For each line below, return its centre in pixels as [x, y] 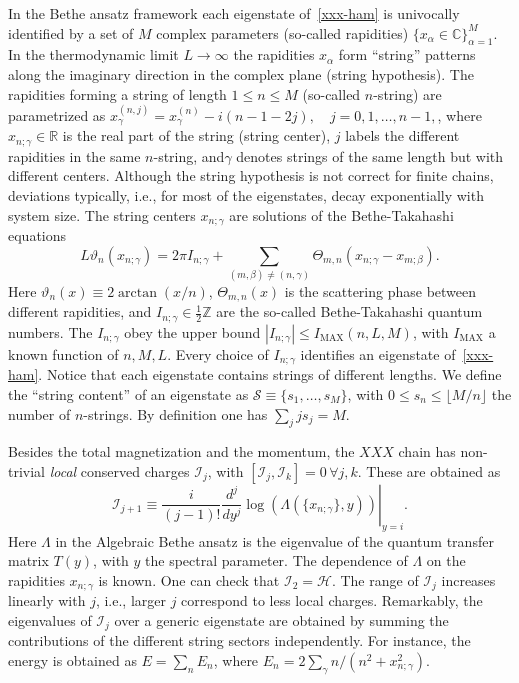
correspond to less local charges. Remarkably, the [332, 600]
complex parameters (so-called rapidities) [282, 32]
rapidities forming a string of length [117, 93]
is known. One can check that [189, 579]
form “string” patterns [407, 54]
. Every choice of [218, 353]
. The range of [375, 579]
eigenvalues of [50, 619]
